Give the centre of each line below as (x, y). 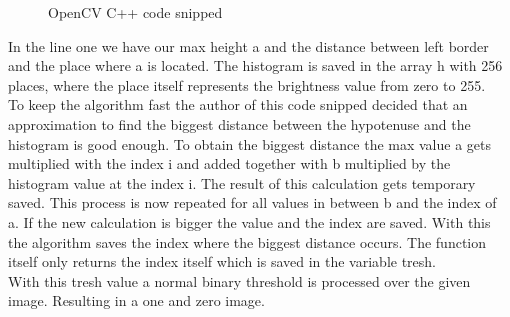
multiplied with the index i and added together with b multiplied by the (229, 163)
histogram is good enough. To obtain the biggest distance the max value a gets (250, 143)
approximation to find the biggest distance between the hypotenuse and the (239, 123)
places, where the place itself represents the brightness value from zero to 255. (247, 84)
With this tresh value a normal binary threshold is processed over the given (239, 280)
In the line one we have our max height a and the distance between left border (248, 45)
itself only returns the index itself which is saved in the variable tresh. (222, 261)
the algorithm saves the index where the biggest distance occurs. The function (247, 241)
